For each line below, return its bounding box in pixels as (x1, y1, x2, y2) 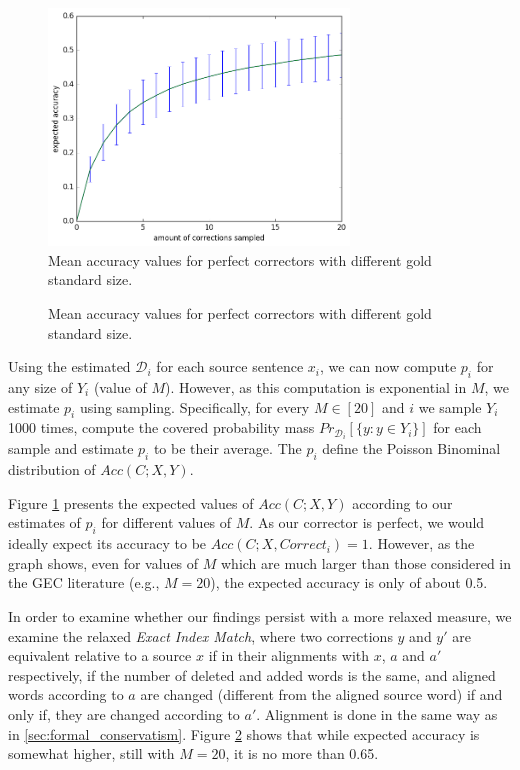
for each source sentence (156, 356, 304, 377)
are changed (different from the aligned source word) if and (140, 684, 503, 705)
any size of (8, 376, 73, 397)
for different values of (101, 512, 232, 533)
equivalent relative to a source (8, 645, 192, 666)
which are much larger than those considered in (221, 552, 512, 573)
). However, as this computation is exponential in (165, 376, 467, 397)
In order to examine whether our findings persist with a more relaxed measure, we (8, 606, 512, 627)
